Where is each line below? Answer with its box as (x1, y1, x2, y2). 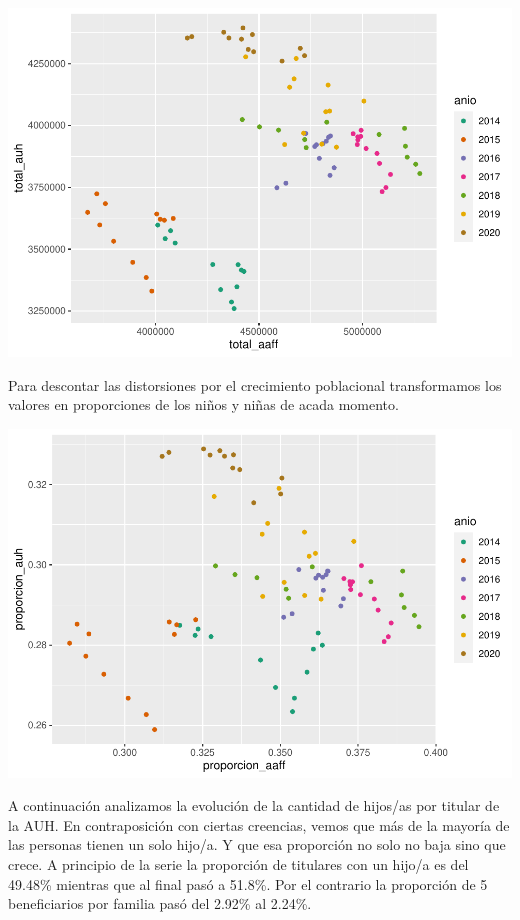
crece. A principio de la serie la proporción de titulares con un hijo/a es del (8, 854, 469, 874)
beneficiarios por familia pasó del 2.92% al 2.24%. (8, 893, 312, 914)
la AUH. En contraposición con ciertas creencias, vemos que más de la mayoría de (8, 814, 510, 835)
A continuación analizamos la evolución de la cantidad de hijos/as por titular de (8, 795, 500, 816)
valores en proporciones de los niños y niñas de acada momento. (8, 394, 399, 415)
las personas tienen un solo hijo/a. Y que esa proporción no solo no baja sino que (8, 834, 506, 855)
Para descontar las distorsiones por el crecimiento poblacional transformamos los (8, 374, 502, 395)
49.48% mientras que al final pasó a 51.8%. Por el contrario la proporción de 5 (8, 873, 488, 894)
